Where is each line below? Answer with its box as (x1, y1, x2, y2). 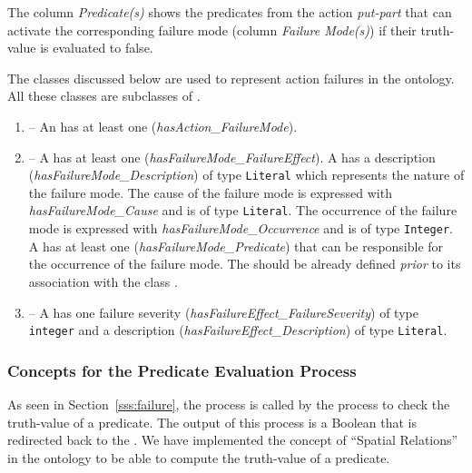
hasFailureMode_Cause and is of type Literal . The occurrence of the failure (28, 201, 457, 220)
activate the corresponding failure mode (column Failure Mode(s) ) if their (7, 20, 417, 39)
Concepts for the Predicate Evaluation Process (7, 359, 357, 381)
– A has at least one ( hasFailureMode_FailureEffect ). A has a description (28, 147, 436, 166)
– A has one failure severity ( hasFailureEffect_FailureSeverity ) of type (28, 302, 418, 321)
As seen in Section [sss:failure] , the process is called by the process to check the (7, 394, 450, 413)
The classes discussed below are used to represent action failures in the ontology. (7, 68, 455, 87)
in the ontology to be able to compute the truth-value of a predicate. (7, 448, 390, 467)
